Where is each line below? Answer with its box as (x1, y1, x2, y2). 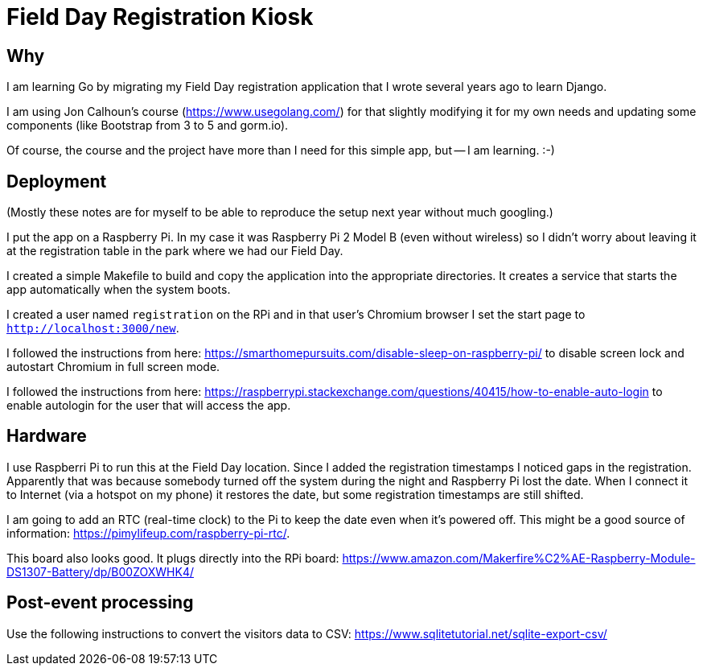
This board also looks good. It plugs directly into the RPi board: (6, 550, 339, 565)
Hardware (6, 426, 87, 447)
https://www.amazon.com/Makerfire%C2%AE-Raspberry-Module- (342, 550, 696, 565)
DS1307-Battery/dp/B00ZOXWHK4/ (6, 564, 194, 579)
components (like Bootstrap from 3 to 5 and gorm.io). (6, 118, 289, 133)
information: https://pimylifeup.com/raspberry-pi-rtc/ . (6, 526, 290, 540)
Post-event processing (6, 592, 194, 613)
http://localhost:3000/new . (6, 321, 179, 336)
